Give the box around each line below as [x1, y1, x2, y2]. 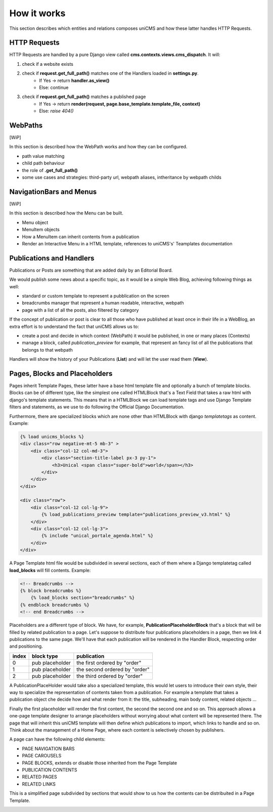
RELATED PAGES [22, 774, 58, 780]
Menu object [22, 219, 49, 225]
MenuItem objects [22, 227, 60, 233]
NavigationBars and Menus [9, 187, 97, 196]
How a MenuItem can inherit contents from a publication [22, 233, 140, 240]
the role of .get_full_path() [22, 167, 78, 173]
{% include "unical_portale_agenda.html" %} [41, 533, 154, 539]
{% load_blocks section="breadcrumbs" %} [30, 595, 135, 601]
